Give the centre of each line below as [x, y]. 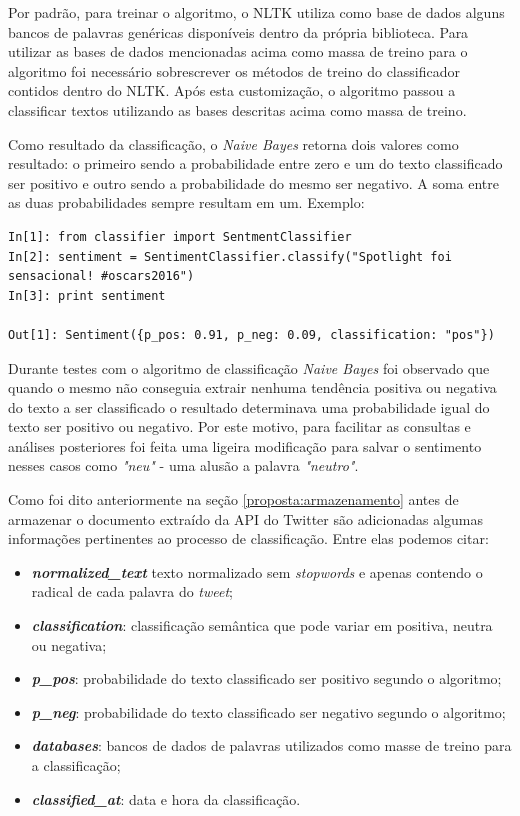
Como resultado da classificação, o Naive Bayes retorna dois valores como [233, 143]
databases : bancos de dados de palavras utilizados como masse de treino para [271, 745]
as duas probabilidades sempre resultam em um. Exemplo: [186, 202]
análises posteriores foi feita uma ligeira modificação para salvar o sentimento [245, 445]
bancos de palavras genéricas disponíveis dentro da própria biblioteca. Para [238, 31]
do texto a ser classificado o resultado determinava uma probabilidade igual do [249, 406]
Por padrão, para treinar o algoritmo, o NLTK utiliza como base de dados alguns [256, 12]
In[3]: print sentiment [87, 295]
